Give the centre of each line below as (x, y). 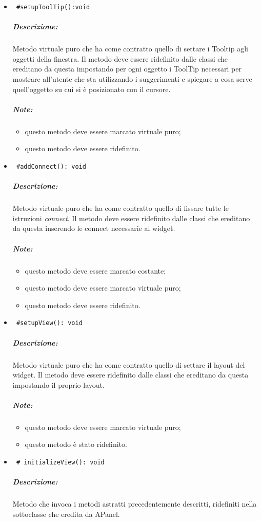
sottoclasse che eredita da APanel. (66, 514)
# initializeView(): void (60, 463)
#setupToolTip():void (53, 7)
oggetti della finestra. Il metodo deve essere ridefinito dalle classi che (120, 58)
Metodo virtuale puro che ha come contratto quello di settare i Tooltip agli (130, 49)
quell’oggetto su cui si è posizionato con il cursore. (92, 89)
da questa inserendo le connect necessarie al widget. (94, 228)
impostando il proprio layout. (58, 384)
